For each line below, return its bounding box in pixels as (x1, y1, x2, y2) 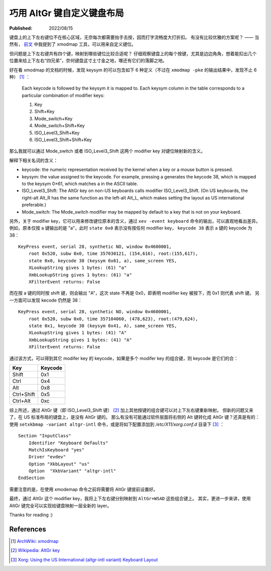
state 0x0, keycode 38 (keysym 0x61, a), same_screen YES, (28, 258, 177, 263)
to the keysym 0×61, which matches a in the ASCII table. (22, 180, 138, 186)
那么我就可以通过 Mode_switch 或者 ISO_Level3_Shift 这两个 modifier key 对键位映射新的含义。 (9, 148, 206, 154)
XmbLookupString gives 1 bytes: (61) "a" (28, 272, 132, 277)
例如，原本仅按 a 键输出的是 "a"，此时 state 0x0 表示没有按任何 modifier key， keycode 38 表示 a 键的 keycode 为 (9, 225, 252, 231)
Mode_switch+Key (34, 116, 73, 122)
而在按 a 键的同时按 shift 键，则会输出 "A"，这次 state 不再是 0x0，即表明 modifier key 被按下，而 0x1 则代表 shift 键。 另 (9, 290, 259, 296)
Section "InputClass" (18, 433, 71, 439)
